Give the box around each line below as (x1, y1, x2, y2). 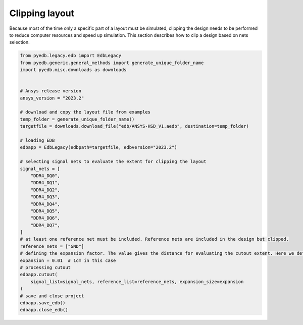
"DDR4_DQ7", (30, 222, 61, 228)
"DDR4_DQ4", (30, 201, 61, 207)
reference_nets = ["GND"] (20, 243, 84, 249)
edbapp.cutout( (20, 272, 58, 278)
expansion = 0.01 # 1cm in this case (20, 257, 116, 263)
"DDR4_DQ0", (30, 173, 61, 179)
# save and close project (20, 293, 84, 299)
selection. (9, 39, 30, 45)
